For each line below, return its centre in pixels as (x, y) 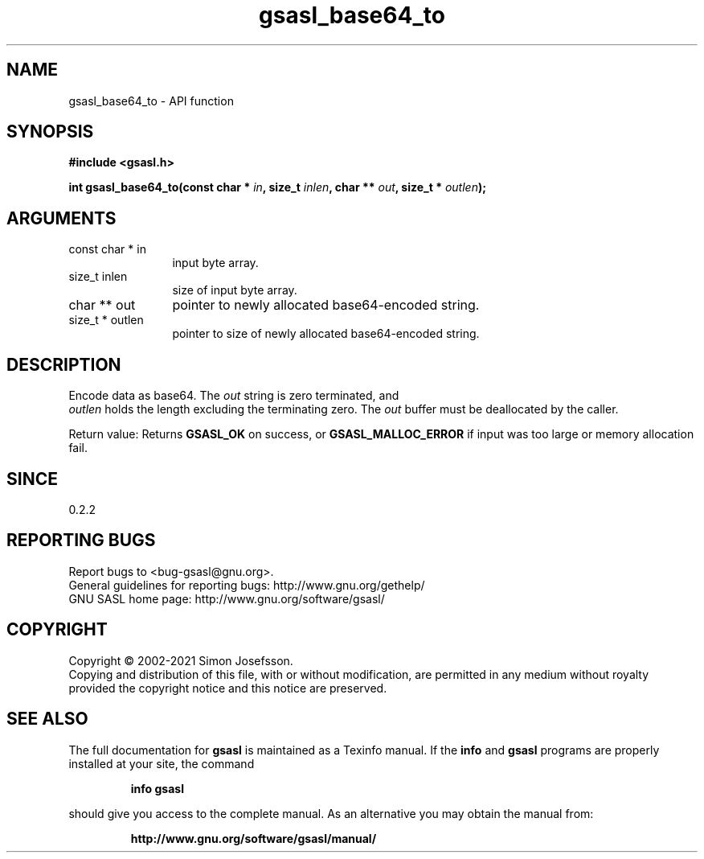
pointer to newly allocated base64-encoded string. (326, 305)
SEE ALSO (47, 719)
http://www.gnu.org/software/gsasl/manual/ (254, 838)
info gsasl (157, 788)
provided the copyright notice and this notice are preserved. (228, 688)
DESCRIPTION (64, 364)
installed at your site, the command (162, 763)
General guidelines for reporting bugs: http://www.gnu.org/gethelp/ (247, 585)
